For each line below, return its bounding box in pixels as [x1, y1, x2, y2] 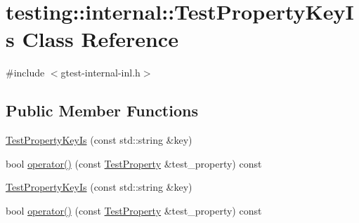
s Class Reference [6, 25, 178, 53]
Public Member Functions [6, 100, 198, 121]
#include [6, 65, 45, 80]
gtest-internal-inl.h [60, 65, 141, 80]
